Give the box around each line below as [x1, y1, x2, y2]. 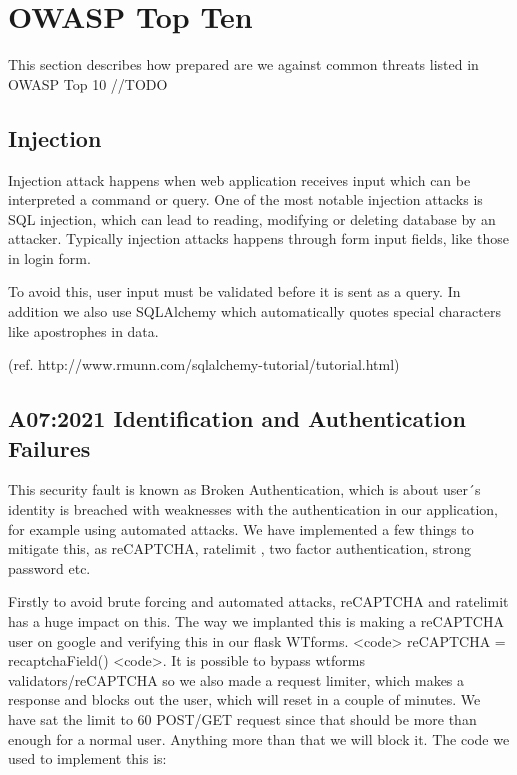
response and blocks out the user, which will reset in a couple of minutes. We [8, 689, 481, 710]
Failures [8, 432, 91, 463]
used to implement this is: [8, 748, 167, 769]
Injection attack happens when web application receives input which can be [8, 169, 471, 190]
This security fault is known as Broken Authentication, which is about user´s [8, 479, 481, 500]
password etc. [8, 557, 91, 578]
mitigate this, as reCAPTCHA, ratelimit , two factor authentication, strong [8, 538, 471, 559]
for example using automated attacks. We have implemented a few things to [8, 518, 474, 539]
